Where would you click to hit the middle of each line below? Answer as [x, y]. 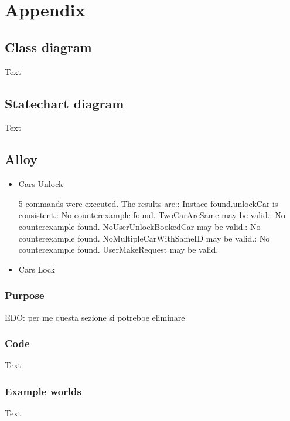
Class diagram [48, 47]
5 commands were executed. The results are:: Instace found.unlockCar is [148, 203]
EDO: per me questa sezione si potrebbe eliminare [95, 317]
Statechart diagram [64, 103]
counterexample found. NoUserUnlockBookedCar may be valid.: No [139, 226]
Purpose [25, 295]
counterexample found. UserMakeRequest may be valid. [118, 249]
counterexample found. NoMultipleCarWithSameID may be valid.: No [144, 238]
